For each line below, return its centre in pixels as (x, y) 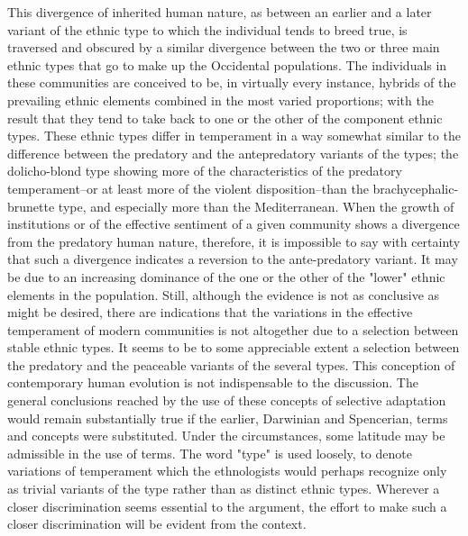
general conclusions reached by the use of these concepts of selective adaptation (227, 400)
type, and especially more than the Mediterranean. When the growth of (256, 206)
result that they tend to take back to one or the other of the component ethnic (225, 118)
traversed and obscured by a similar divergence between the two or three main (224, 47)
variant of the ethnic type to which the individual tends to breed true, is (207, 29)
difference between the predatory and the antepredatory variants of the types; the (233, 153)
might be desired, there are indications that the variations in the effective (210, 312)
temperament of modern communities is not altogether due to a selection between (233, 329)
